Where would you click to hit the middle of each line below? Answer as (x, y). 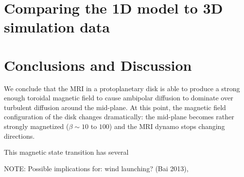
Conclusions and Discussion (98, 65)
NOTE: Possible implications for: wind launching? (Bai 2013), (96, 168)
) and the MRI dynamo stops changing (167, 126)
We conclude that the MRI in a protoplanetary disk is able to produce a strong (122, 88)
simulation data (57, 27)
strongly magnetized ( (36, 126)
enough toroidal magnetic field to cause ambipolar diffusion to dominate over (119, 98)
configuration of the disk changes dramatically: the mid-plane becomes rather (119, 117)
